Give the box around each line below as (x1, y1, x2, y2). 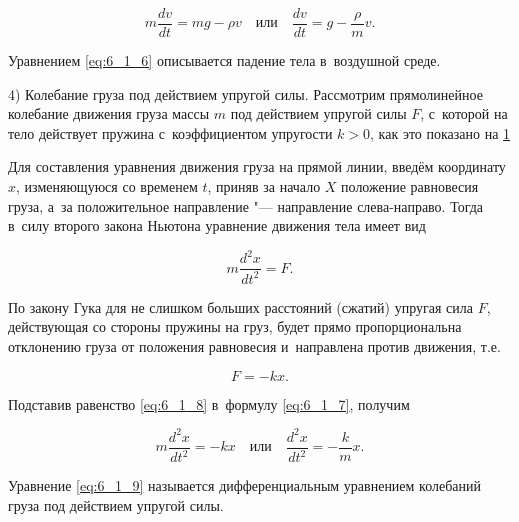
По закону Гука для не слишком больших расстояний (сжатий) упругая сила (8, 296, 473, 317)
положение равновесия (341, 176, 479, 197)
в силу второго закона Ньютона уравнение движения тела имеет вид (8, 215, 426, 236)
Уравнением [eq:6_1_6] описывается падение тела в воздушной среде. (8, 50, 441, 71)
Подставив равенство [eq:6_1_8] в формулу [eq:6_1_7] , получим (8, 393, 410, 414)
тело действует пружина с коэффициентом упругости (8, 122, 333, 143)
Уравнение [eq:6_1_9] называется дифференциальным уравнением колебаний (8, 475, 482, 495)
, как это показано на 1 (370, 122, 511, 143)
